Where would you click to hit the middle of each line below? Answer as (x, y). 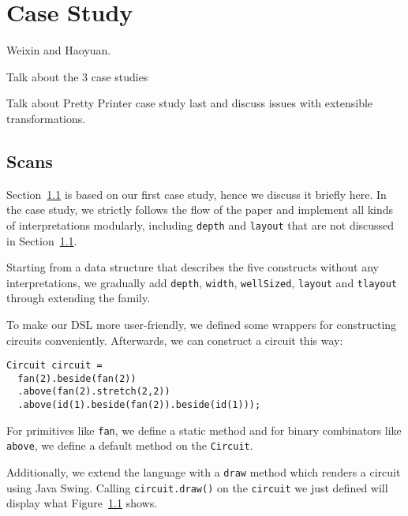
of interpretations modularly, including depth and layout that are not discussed (200, 224)
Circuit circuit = (54, 366)
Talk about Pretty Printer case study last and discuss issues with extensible (190, 103)
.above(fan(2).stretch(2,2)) (94, 392)
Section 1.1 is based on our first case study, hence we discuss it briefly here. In (197, 194)
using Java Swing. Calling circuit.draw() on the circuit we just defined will (197, 487)
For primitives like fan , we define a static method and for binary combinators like (204, 430)
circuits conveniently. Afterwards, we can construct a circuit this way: (175, 340)
